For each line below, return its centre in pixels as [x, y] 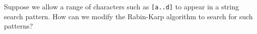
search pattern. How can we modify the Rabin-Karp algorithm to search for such [128, 16]
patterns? [19, 26]
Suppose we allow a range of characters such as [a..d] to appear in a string [122, 6]
